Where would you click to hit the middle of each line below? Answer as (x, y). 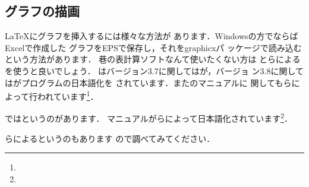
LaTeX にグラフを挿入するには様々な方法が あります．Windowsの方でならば (152, 36)
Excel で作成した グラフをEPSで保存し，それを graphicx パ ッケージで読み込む (153, 47)
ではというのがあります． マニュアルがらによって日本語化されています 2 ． (149, 118)
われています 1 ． (68, 95)
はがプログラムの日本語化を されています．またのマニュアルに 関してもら (148, 82)
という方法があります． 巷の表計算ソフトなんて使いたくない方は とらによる (153, 59)
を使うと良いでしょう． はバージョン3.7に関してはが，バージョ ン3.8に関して (154, 70)
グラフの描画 (42, 11)
